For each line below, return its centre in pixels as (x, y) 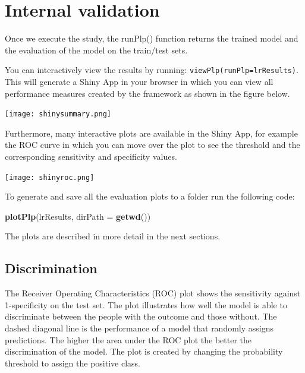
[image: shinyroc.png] (50, 177)
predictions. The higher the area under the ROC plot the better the (128, 339)
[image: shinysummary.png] (58, 114)
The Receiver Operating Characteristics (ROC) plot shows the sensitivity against (153, 293)
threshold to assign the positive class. (73, 363)
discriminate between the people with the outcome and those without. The (141, 316)
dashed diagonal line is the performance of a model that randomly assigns (139, 328)
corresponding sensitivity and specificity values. (91, 156)
